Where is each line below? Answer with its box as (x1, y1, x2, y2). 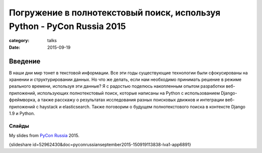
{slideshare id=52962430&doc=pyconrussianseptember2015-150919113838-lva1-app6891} (9, 141, 192, 147)
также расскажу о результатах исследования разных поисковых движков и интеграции (41, 97, 224, 103)
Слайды (9, 122, 29, 129)
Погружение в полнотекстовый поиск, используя (9, 7, 221, 18)
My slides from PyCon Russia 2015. (9, 133, 80, 138)
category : (9, 38, 30, 44)
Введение (9, 57, 41, 65)
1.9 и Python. (9, 110, 35, 116)
